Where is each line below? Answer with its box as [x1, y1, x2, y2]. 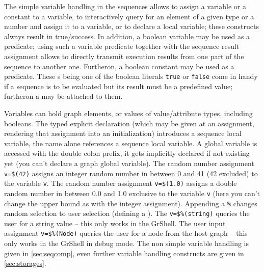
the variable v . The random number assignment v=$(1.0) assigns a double [4, 178, 237, 188]
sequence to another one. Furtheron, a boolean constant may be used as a [4, 61, 234, 71]
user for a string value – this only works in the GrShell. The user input [4, 217, 226, 228]
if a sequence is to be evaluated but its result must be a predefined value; [4, 80, 233, 91]
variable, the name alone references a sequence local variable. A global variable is [4, 138, 257, 148]
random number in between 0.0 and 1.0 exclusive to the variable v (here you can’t [4, 187, 260, 198]
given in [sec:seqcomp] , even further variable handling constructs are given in [4, 248, 244, 258]
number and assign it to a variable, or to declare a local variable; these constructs [4, 21, 259, 32]
